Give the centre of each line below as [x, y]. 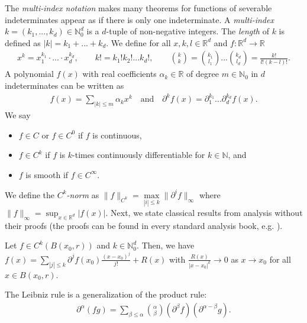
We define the [30, 194]
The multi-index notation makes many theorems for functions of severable [138, 8]
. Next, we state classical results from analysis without [204, 213]
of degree [203, 74]
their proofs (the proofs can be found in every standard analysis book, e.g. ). [144, 225]
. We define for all [138, 42]
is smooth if [47, 174]
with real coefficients [119, 74]
